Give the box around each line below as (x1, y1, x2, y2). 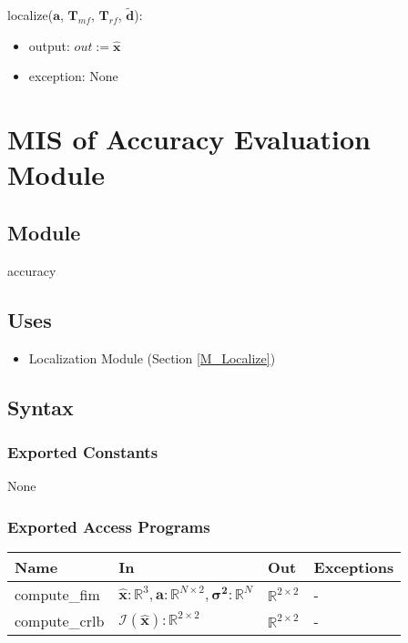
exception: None (28, 66, 118, 86)
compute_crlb (15, 609, 105, 631)
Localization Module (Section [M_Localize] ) (28, 348, 276, 367)
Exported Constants (7, 440, 158, 463)
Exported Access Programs (7, 515, 210, 537)
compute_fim (15, 583, 100, 605)
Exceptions (313, 556, 394, 577)
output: (28, 36, 70, 55)
